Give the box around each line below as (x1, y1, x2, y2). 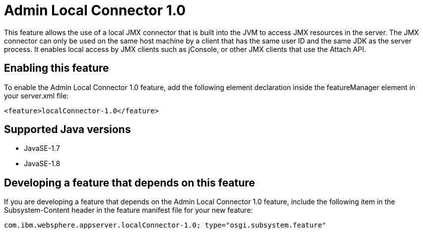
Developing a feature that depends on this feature (4, 176, 255, 189)
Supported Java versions (4, 123, 131, 136)
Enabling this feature (4, 62, 109, 75)
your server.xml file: (4, 91, 69, 100)
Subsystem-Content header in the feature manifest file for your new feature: (4, 206, 253, 215)
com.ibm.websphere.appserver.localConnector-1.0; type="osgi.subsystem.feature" (4, 221, 327, 230)
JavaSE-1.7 (24, 144, 60, 153)
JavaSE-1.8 (24, 159, 61, 168)
